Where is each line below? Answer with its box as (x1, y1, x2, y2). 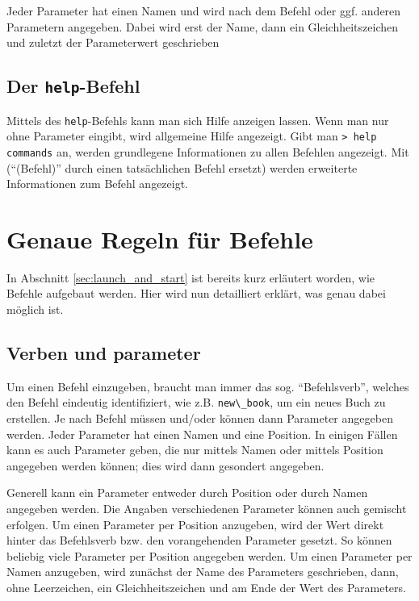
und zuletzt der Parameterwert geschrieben (6, 34, 220, 51)
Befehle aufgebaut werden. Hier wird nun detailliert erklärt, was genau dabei (6, 285, 386, 302)
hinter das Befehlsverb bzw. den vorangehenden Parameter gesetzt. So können (6, 532, 392, 549)
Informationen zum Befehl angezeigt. (6, 175, 189, 192)
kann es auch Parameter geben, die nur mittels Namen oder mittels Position (6, 441, 383, 458)
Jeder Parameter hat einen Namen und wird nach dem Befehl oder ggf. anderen (6, 2, 401, 19)
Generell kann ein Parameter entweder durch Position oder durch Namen (6, 484, 368, 501)
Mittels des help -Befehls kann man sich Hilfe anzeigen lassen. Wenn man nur (6, 111, 389, 128)
